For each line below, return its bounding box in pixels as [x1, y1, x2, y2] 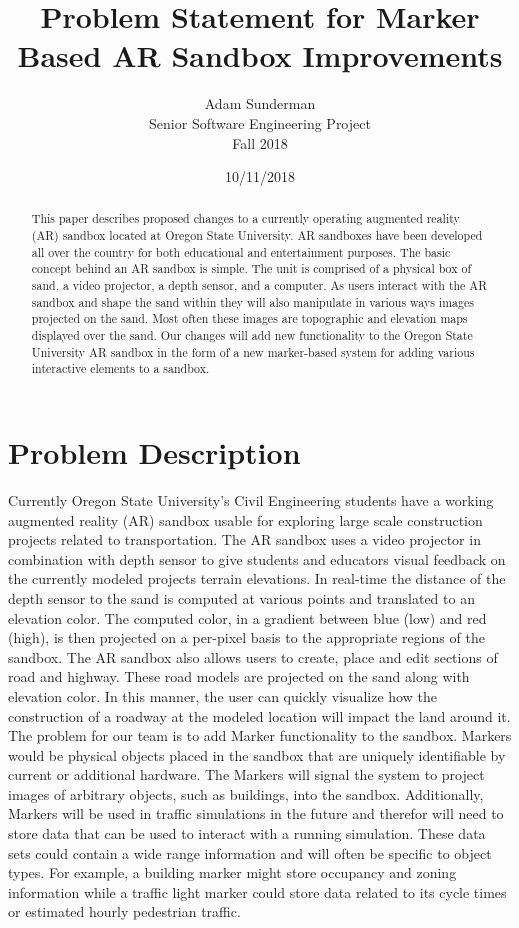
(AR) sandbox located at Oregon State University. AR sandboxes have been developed [31, 227, 483, 244]
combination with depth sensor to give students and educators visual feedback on [8, 548, 506, 569]
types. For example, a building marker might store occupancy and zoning [8, 862, 457, 883]
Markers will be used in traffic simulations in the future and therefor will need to [8, 803, 504, 824]
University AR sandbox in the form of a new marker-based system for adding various [31, 343, 475, 360]
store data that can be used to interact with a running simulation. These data [8, 823, 486, 844]
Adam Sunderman [204, 93, 316, 114]
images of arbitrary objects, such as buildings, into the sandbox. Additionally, [8, 783, 484, 804]
